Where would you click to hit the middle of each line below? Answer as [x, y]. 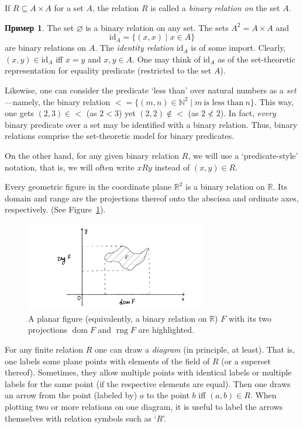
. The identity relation [135, 48]
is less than [224, 102]
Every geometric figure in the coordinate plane [88, 187]
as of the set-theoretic [256, 59]
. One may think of [166, 59]
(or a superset [246, 361]
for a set [69, 8]
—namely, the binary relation [58, 101]
